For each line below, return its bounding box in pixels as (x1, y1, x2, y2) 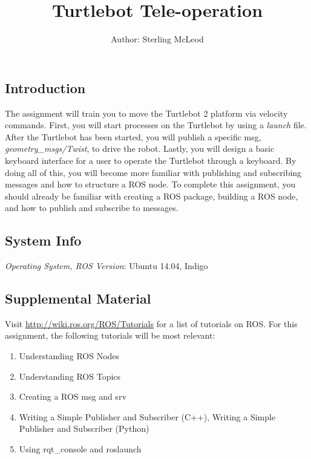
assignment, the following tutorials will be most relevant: (5, 329, 215, 342)
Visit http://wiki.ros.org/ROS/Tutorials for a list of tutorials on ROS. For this (5, 317, 298, 330)
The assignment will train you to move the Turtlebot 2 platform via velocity (5, 106, 288, 119)
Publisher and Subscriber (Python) (19, 422, 149, 435)
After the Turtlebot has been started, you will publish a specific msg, (5, 130, 261, 143)
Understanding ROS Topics (19, 369, 121, 382)
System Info (5, 231, 82, 250)
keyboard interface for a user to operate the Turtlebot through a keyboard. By (5, 154, 296, 166)
